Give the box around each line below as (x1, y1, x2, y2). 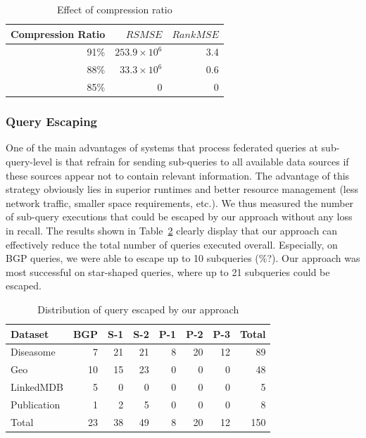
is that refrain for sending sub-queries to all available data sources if (55, 154, 349, 169)
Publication (11, 396, 61, 411)
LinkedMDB (11, 380, 63, 394)
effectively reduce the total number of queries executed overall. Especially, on (6, 237, 338, 251)
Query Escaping (6, 113, 97, 130)
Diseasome (11, 344, 56, 359)
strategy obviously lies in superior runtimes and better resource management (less (6, 182, 358, 196)
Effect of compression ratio (56, 2, 172, 16)
